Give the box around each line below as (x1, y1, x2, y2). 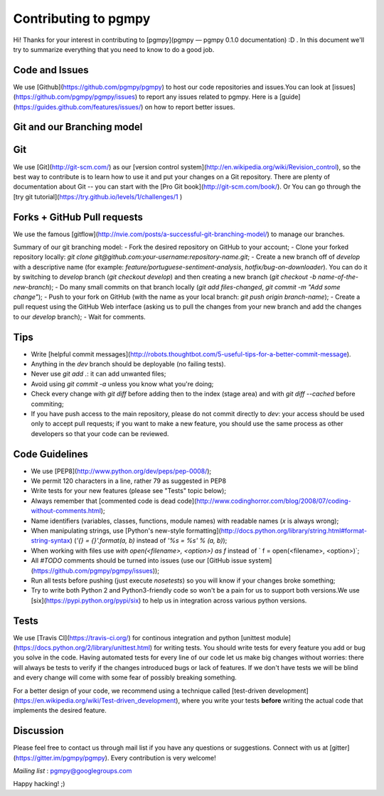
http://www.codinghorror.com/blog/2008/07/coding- (196, 497, 351, 505)
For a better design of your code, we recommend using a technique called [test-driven (13, 686, 267, 695)
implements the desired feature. (13, 706, 107, 715)
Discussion (13, 725, 64, 737)
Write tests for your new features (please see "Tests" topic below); (31, 487, 227, 495)
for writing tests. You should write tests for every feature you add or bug (154, 644, 366, 652)
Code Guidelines (13, 448, 89, 460)
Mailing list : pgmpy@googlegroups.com (13, 767, 132, 775)
